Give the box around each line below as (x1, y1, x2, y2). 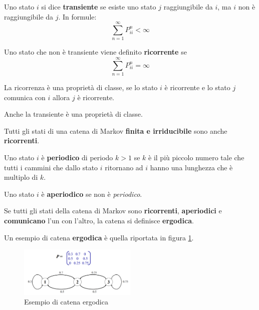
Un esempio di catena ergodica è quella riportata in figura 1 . (4, 232, 194, 242)
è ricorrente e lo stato (164, 82, 230, 93)
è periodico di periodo (41, 152, 113, 162)
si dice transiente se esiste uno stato (41, 2, 156, 12)
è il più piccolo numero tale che (148, 152, 244, 162)
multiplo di (4, 172, 38, 182)
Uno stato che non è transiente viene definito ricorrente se (4, 47, 187, 57)
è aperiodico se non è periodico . (41, 188, 142, 199)
